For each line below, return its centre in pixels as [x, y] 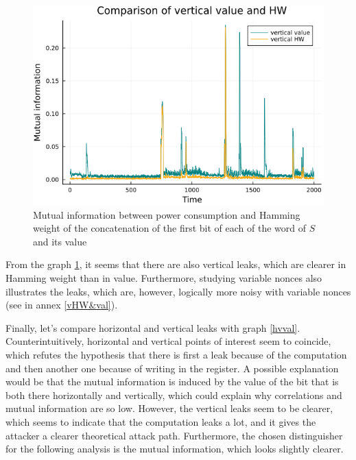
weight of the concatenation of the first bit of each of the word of [169, 228]
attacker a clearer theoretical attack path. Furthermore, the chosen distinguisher [174, 435]
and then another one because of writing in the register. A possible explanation [172, 368]
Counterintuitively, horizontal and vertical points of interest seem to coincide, [168, 341]
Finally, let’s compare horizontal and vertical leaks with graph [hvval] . [153, 327]
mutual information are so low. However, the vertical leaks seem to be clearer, [169, 408]
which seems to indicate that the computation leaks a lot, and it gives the [161, 421]
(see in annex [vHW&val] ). [62, 305]
